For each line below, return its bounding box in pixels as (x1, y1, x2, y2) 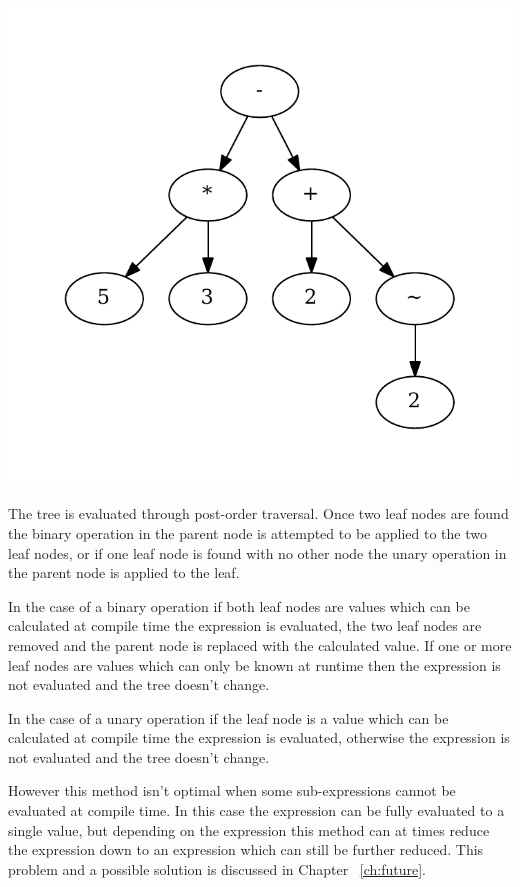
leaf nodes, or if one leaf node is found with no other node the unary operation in (8, 542, 507, 563)
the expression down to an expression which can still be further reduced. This (8, 839, 484, 860)
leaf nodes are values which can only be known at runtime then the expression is (8, 654, 501, 675)
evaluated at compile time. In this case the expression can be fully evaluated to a (8, 800, 505, 821)
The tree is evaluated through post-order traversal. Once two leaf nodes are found (8, 503, 509, 524)
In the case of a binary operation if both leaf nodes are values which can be (8, 595, 470, 616)
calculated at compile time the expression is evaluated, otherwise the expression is (8, 727, 510, 748)
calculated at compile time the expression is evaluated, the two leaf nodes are (8, 615, 482, 636)
